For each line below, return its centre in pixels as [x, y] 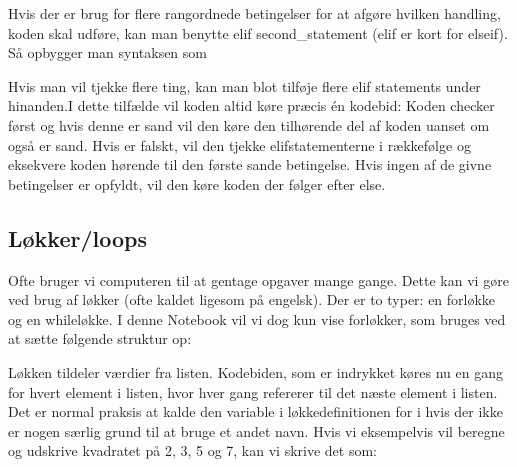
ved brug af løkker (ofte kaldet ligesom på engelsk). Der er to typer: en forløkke [252, 299]
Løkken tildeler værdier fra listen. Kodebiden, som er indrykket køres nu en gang [255, 371]
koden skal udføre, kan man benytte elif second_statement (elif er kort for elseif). [258, 32]
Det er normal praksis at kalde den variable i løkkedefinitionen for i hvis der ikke [255, 411]
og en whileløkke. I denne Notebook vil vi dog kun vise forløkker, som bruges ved [257, 318]
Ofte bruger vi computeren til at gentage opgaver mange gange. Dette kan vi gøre [258, 279]
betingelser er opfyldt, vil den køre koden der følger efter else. [197, 183]
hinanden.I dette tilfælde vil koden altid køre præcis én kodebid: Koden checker [251, 105]
